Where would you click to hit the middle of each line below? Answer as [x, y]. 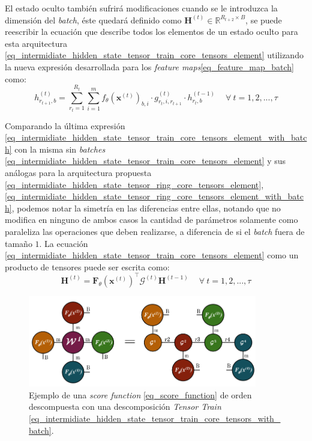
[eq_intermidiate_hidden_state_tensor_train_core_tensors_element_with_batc [156, 137]
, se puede [264, 20]
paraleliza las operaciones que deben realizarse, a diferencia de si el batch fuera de [155, 231]
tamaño [19, 243]
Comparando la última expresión [65, 125]
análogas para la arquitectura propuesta [78, 172]
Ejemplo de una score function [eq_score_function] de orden [140, 394]
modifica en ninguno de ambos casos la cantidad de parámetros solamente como [151, 220]
